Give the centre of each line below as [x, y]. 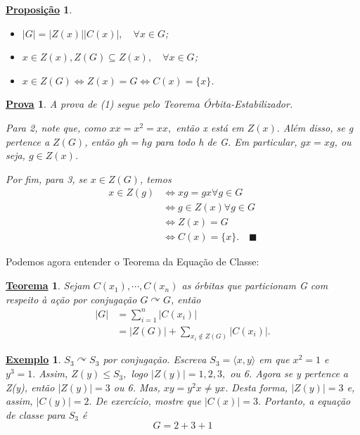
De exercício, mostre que [148, 401]
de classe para [36, 414]
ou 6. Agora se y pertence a [289, 373]
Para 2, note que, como [56, 127]
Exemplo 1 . [33, 359]
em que [274, 359]
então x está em [210, 127]
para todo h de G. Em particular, [226, 141]
